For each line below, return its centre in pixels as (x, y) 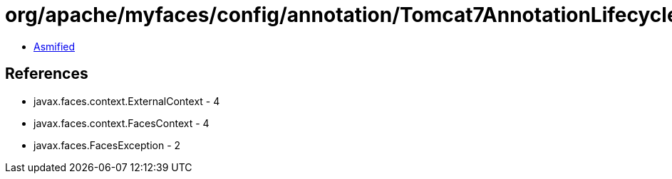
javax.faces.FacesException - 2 (107, 145)
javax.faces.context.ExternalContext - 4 (127, 101)
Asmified (55, 46)
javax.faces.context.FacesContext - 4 (122, 123)
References (47, 74)
